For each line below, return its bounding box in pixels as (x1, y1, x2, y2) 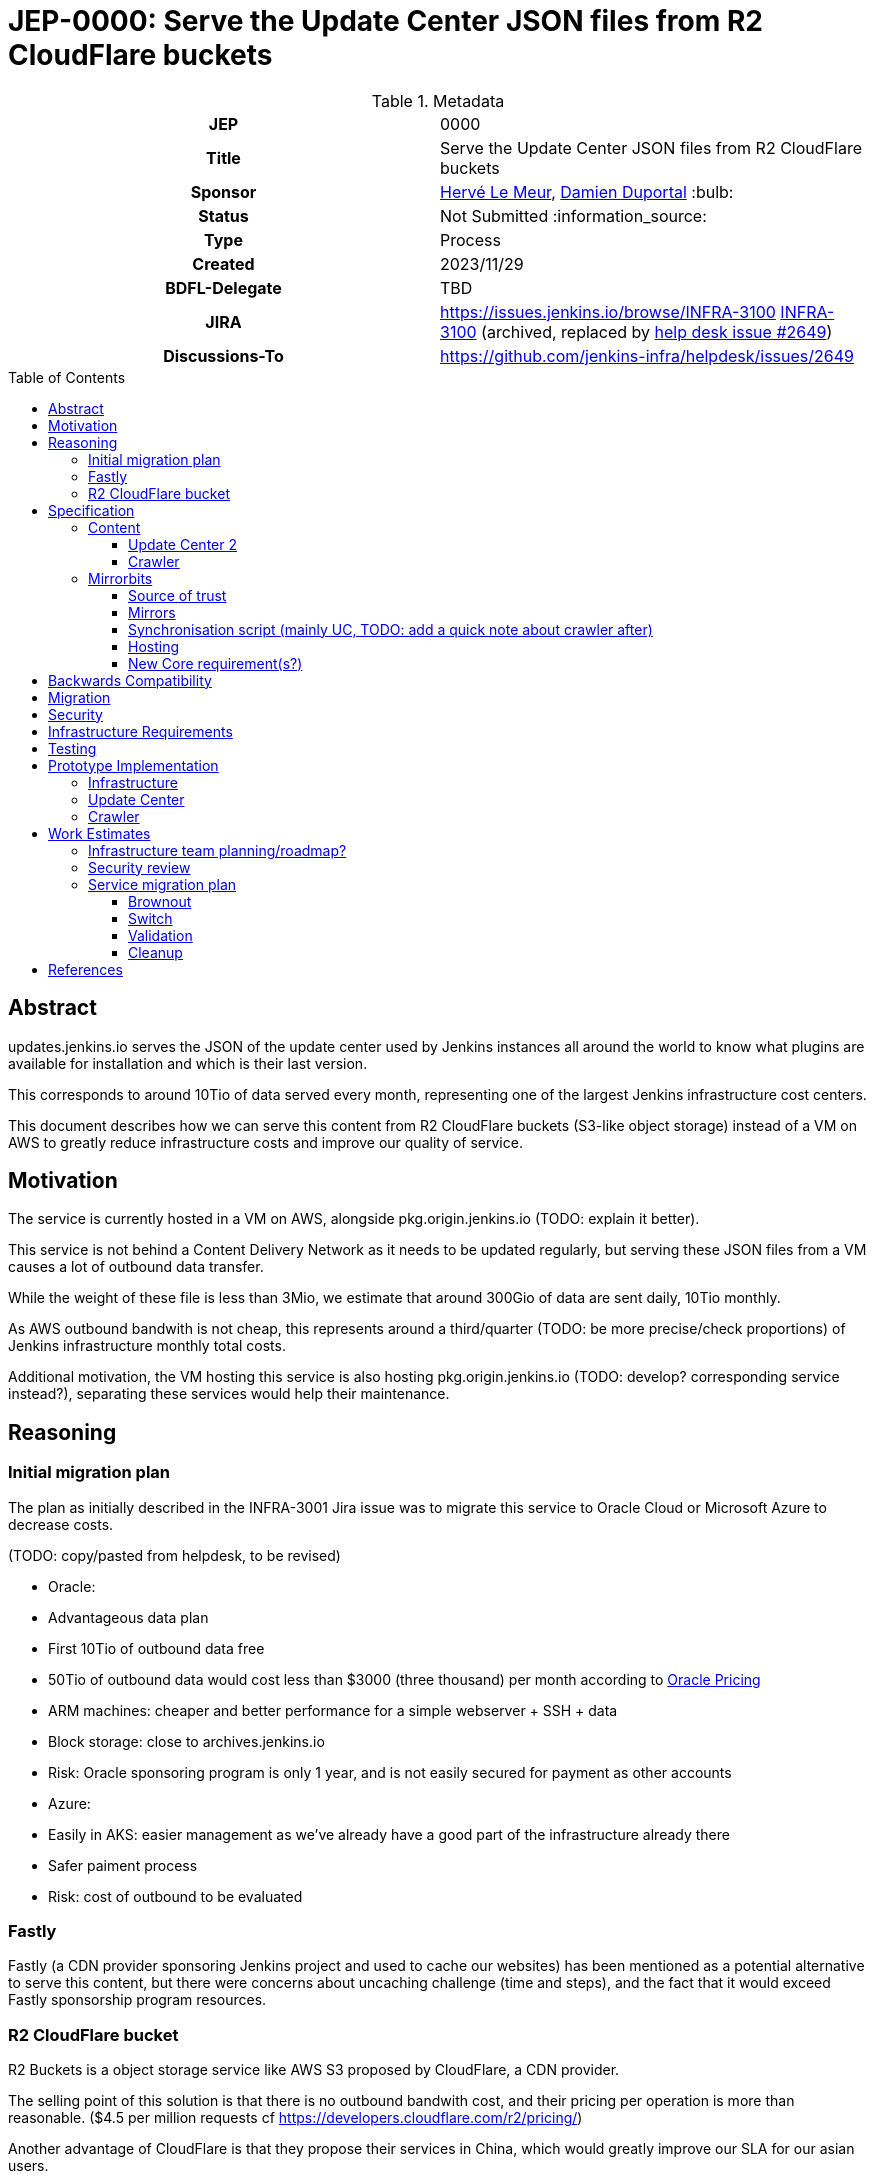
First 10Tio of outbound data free (48, 1639, 265, 1657)
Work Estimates (48, 824, 151, 842)
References (48, 960, 123, 978)
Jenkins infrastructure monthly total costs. (8, 1337, 286, 1355)
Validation (128, 926, 193, 944)
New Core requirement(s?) (128, 654, 303, 672)
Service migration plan (88, 875, 237, 893)
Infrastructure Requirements (48, 722, 233, 740)
